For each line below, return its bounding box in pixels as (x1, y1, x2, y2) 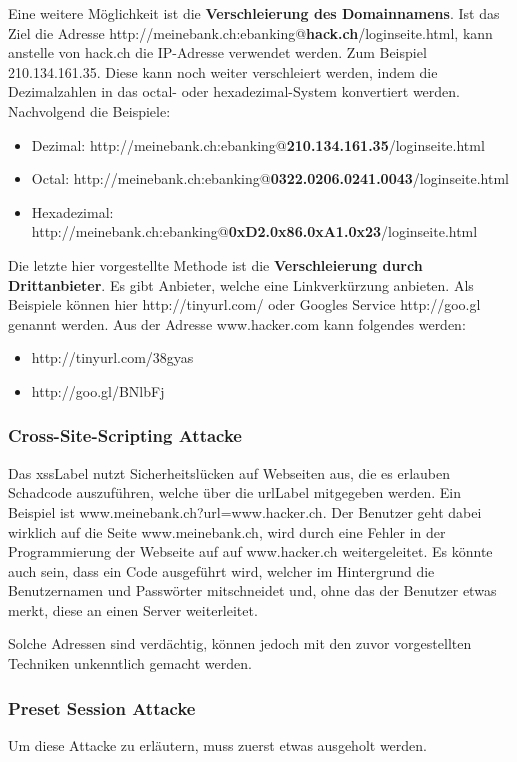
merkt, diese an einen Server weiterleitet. (8, 599, 258, 620)
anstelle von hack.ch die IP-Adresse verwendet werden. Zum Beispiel (8, 42, 427, 63)
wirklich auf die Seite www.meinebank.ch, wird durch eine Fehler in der (8, 521, 446, 542)
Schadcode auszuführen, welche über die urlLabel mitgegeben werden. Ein (8, 482, 461, 503)
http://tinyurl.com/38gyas (31, 347, 194, 368)
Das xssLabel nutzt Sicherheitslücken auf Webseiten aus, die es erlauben (8, 462, 451, 483)
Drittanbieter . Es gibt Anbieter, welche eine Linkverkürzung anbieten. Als (8, 274, 474, 295)
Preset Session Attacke (8, 695, 196, 720)
